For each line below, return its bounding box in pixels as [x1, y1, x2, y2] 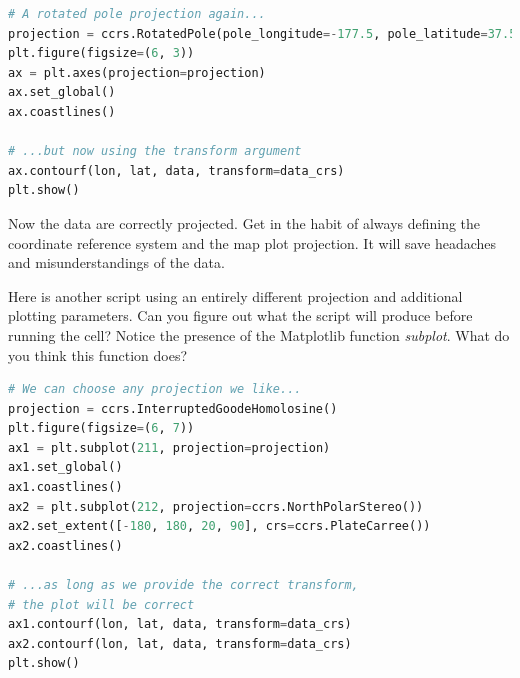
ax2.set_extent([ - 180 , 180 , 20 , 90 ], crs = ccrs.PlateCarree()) [8, 519, 431, 534]
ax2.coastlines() [8, 538, 123, 553]
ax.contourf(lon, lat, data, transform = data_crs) [8, 163, 345, 178]
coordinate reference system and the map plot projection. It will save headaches [8, 232, 497, 253]
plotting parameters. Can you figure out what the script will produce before [8, 305, 473, 326]
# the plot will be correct [8, 597, 195, 612]
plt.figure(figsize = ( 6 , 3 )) [8, 46, 195, 61]
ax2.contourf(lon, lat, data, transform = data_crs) [8, 636, 352, 651]
